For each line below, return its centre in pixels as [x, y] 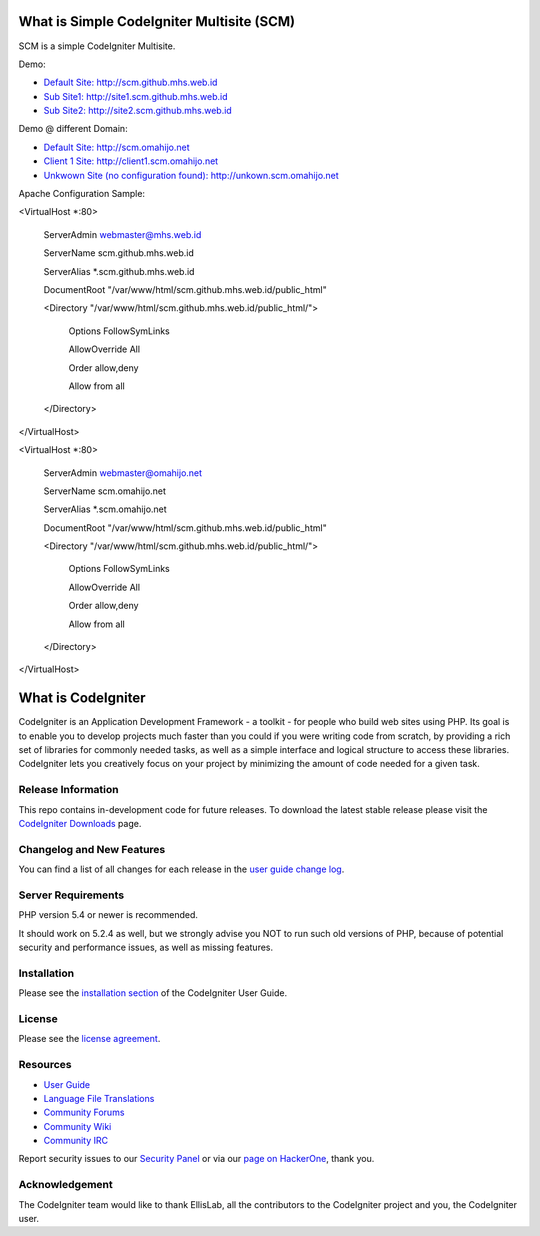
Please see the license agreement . [89, 1039]
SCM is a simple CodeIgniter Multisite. [97, 46]
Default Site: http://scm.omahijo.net [116, 147]
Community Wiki [77, 1126]
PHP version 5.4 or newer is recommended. [108, 915]
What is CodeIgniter [82, 698]
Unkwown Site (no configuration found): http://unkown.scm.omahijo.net [191, 175]
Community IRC [76, 1141]
